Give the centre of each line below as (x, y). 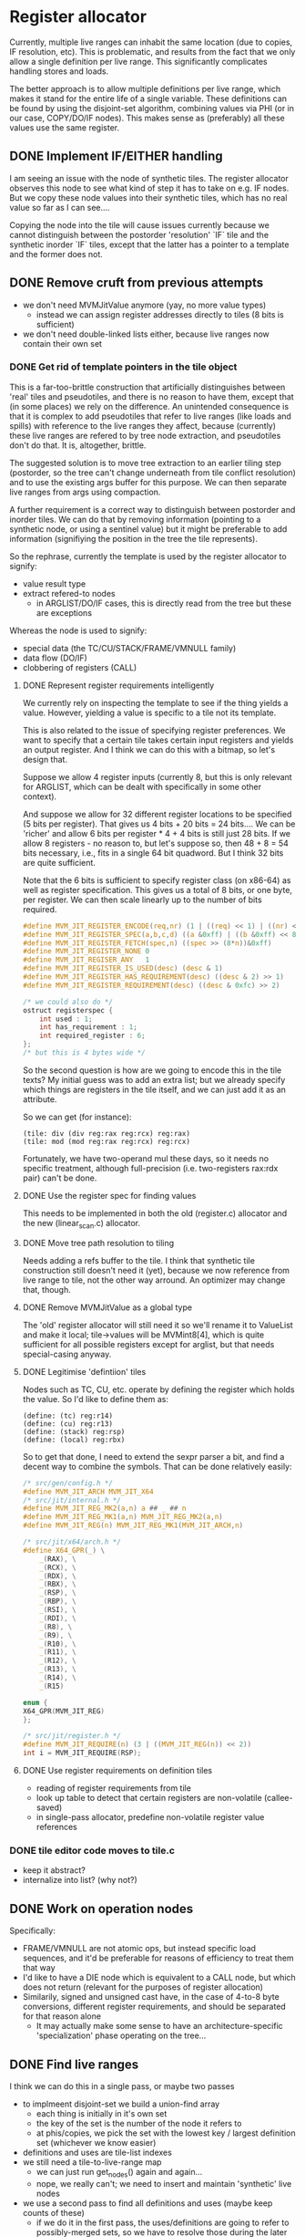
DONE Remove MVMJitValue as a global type (107, 1307)
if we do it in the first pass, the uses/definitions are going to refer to (163, 2222)
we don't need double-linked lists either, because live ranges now (146, 334)
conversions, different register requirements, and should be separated (154, 2007)
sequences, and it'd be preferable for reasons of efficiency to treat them (158, 1958)
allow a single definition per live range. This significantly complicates (138, 61)
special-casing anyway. (67, 1354)
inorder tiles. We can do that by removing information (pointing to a (135, 519)
